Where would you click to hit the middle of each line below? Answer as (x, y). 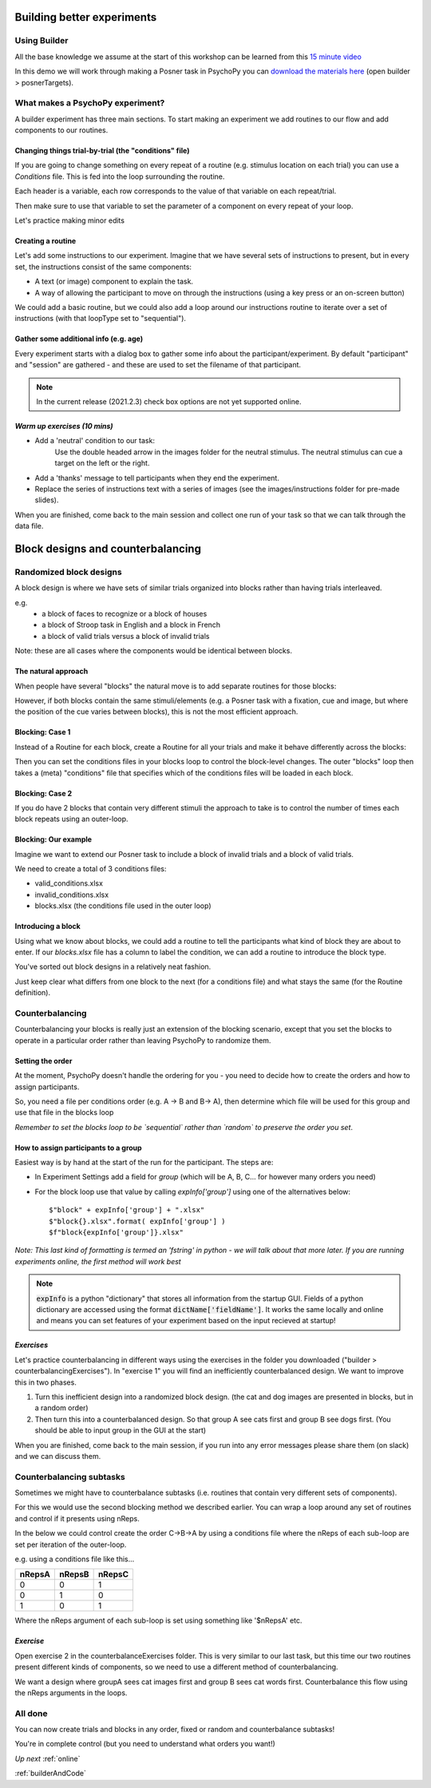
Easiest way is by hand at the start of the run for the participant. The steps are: (144, 1163)
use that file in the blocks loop (64, 1112)
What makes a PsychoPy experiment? (90, 103)
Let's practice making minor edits (70, 220)
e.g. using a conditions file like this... (75, 1559)
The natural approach (51, 672)
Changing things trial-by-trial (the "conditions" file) (103, 151)
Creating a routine (45, 241)
